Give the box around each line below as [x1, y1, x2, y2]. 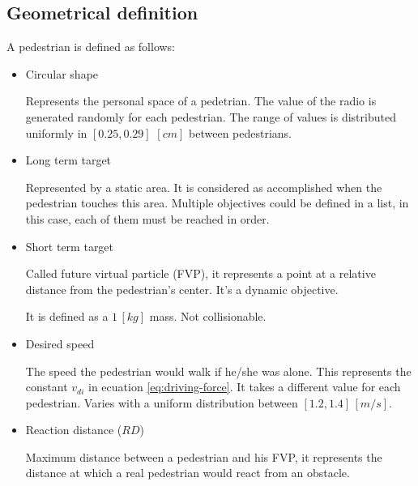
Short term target [25, 237, 114, 254]
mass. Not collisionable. [149, 308, 267, 325]
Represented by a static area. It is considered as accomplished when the [25, 178, 382, 195]
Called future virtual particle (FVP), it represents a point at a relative [25, 265, 376, 282]
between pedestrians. [189, 124, 292, 141]
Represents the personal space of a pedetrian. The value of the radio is [25, 92, 377, 109]
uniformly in [25, 124, 87, 141]
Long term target [25, 151, 112, 168]
